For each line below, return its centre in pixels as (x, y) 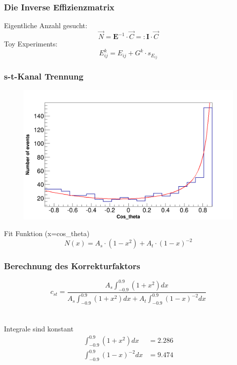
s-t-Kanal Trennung (44, 76)
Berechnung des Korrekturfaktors (72, 266)
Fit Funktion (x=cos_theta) (47, 233)
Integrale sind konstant (39, 329)
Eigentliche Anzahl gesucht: (46, 25)
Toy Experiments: (31, 44)
